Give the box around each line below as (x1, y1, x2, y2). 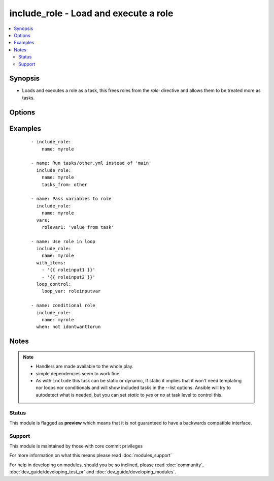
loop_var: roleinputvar (41, 288, 101, 294)
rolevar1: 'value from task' (41, 224, 114, 230)
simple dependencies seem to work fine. (36, 370, 121, 376)
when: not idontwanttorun (36, 324, 101, 330)
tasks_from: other (41, 182, 88, 188)
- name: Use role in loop (31, 238, 96, 244)
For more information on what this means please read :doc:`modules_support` (9, 453, 172, 459)
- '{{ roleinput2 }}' (41, 274, 96, 280)
